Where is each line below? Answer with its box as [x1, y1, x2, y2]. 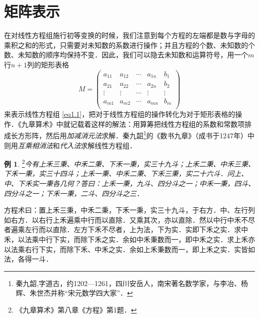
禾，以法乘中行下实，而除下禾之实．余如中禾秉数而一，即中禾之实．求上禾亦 [4, 234, 255, 244]
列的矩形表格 [27, 59, 69, 69]
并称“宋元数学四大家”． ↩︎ [50, 288, 133, 298]
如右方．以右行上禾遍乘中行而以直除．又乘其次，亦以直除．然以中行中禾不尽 [4, 214, 255, 225]
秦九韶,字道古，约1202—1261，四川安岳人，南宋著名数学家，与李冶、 [15, 278, 241, 288]
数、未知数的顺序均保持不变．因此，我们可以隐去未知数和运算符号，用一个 [4, 49, 248, 60]
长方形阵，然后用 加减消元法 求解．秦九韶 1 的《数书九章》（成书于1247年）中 [10, 129, 255, 140]
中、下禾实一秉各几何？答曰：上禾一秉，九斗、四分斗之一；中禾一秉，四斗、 [4, 178, 255, 188]
